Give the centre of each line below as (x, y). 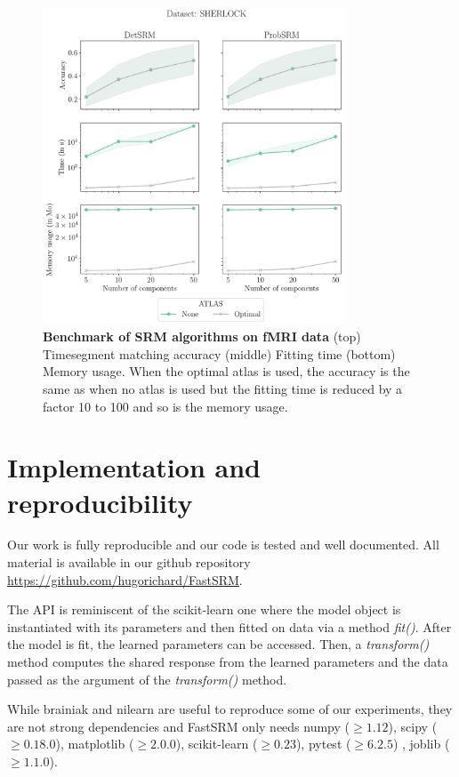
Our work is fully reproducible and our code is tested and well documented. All (223, 545)
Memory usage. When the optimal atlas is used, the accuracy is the (226, 371)
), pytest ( (323, 744)
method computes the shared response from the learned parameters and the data (228, 662)
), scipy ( (413, 726)
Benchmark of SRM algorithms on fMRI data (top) (202, 336)
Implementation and (134, 467)
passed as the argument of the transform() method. (147, 679)
